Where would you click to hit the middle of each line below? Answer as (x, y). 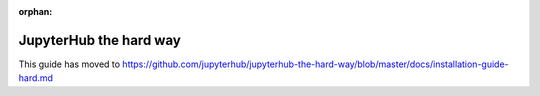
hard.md (36, 78)
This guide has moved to (69, 64)
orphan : (35, 11)
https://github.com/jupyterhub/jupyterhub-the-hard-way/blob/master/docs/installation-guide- (315, 64)
